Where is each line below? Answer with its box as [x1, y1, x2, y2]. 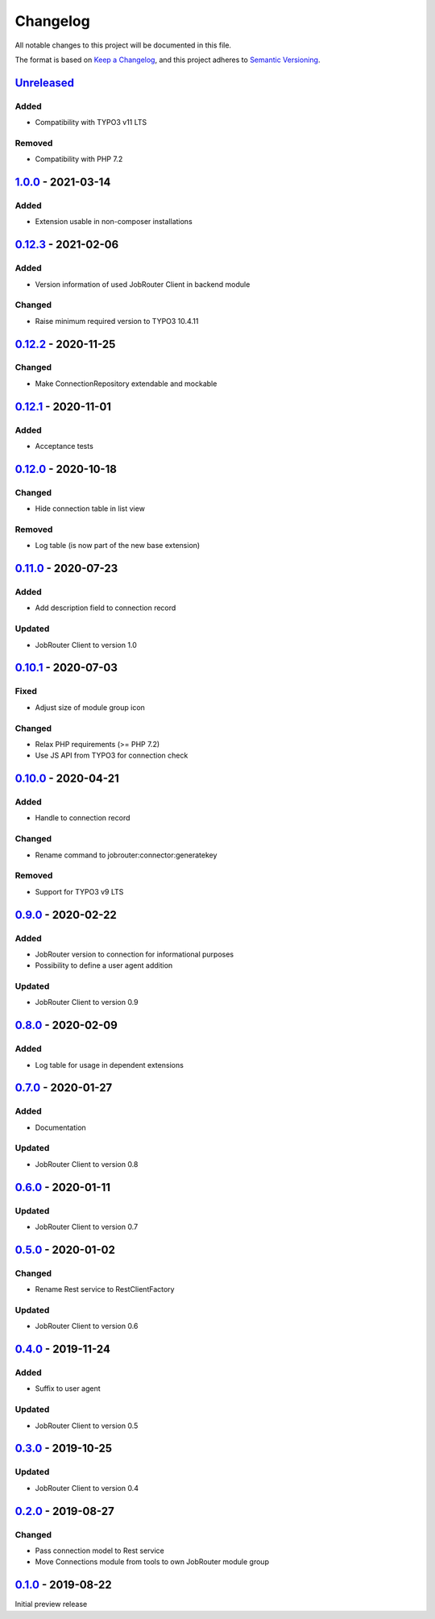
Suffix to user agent [35, 1384, 101, 1393]
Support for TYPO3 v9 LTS [35, 886, 124, 896]
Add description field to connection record [35, 603, 176, 612]
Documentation [35, 1123, 86, 1132]
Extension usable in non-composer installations [35, 217, 193, 226]
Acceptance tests [35, 442, 94, 450]
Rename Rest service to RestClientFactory [35, 1285, 175, 1294]
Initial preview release [14, 1600, 88, 1609]
